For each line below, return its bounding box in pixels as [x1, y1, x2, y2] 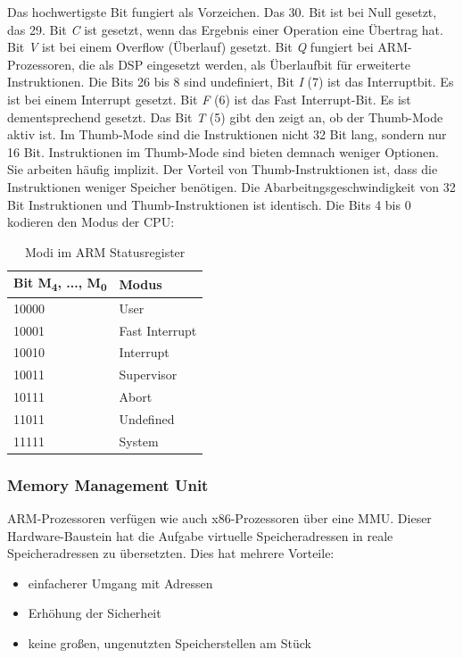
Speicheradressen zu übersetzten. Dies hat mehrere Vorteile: [7, 544, 335, 562]
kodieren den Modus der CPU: [7, 212, 175, 231]
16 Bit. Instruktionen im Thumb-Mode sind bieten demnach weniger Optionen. [7, 142, 439, 161]
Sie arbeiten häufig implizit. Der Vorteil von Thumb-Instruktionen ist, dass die [7, 160, 438, 179]
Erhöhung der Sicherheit [28, 604, 161, 622]
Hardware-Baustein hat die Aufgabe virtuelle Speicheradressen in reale [7, 526, 393, 545]
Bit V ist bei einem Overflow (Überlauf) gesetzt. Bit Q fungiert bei [7, 37, 374, 56]
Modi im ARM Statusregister [24, 242, 186, 261]
